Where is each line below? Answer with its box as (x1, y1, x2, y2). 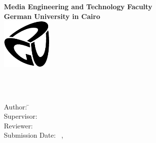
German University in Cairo (4, 11, 100, 21)
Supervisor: (4, 111, 37, 121)
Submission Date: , (4, 130, 64, 140)
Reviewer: (4, 120, 33, 130)
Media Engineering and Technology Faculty (4, 1, 153, 11)
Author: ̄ (4, 101, 30, 111)
